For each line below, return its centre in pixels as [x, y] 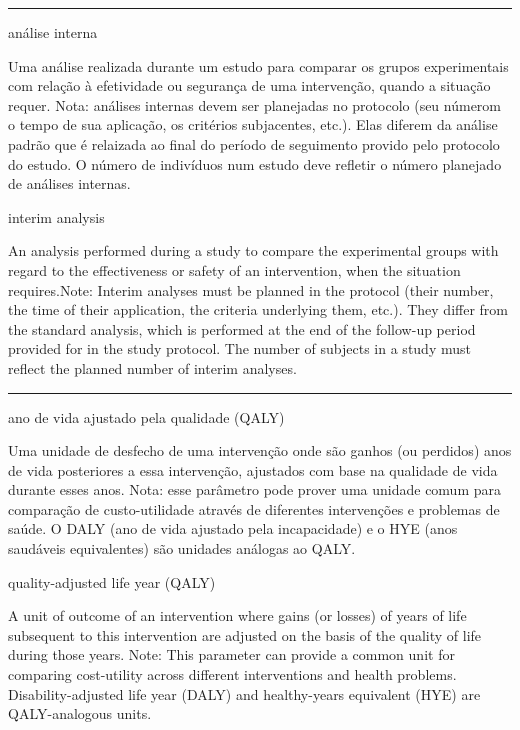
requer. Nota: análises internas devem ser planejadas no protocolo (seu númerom [255, 104]
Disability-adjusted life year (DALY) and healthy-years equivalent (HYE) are [244, 693]
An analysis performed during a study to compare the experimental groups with [253, 250]
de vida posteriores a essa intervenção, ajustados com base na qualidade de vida [253, 469]
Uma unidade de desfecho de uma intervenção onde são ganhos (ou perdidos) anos [260, 450]
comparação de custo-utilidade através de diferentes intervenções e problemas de [254, 508]
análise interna [53, 32]
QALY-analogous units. [80, 713]
